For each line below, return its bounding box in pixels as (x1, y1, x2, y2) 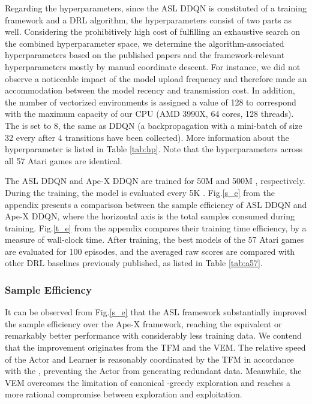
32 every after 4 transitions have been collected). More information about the (5, 131, 289, 143)
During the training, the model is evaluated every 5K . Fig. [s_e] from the (5, 186, 275, 198)
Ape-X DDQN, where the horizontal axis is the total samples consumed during (5, 210, 295, 222)
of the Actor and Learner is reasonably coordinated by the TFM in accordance (5, 352, 294, 365)
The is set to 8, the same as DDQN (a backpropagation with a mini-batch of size (5, 119, 302, 131)
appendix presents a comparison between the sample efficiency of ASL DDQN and (5, 198, 307, 210)
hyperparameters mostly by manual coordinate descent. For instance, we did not (5, 60, 301, 73)
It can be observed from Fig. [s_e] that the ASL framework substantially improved (5, 306, 307, 318)
